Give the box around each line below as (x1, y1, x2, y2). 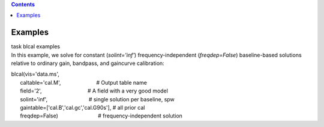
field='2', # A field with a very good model (20, 87, 168, 95)
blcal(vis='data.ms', (11, 70, 60, 78)
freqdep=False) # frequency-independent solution (20, 112, 183, 119)
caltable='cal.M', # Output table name (20, 79, 147, 86)
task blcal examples (11, 43, 60, 50)
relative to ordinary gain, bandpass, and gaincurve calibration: (11, 60, 164, 67)
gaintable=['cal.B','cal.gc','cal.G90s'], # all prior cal (20, 104, 145, 111)
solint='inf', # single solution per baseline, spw (20, 95, 175, 103)
